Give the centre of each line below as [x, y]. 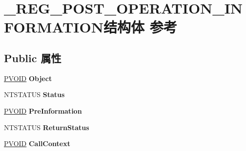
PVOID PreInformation [43, 110]
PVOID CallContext [37, 143]
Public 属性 [33, 58]
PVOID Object [28, 78]
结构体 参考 [140, 27]
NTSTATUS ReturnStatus [47, 127]
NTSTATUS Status [34, 94]
